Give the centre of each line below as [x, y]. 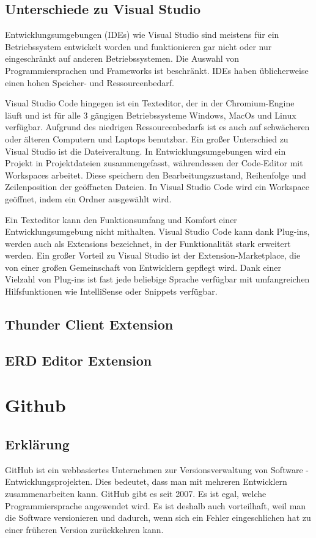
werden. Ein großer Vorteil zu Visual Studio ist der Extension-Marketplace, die [153, 255]
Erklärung [37, 444]
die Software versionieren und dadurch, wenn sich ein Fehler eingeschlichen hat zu [158, 518]
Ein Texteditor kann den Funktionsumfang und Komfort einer [121, 219]
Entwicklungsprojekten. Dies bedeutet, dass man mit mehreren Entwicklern [146, 481]
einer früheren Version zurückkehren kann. [84, 529]
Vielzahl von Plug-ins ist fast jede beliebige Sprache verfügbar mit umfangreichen [157, 279]
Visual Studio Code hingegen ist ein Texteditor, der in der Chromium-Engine [150, 103]
